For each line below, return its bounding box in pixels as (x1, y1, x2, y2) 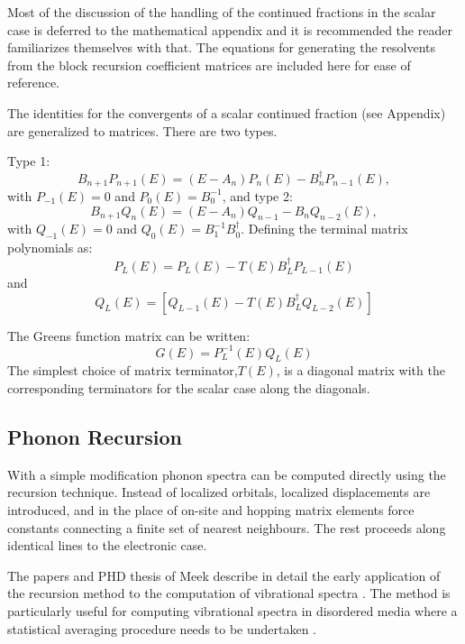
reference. (7, 73, 60, 92)
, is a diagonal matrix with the (276, 361, 445, 380)
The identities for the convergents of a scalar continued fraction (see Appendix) (7, 103, 446, 122)
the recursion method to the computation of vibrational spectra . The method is (7, 584, 451, 603)
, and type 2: (222, 186, 293, 205)
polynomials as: (7, 238, 93, 257)
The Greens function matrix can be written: (7, 326, 251, 345)
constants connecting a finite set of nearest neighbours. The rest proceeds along (7, 518, 446, 537)
